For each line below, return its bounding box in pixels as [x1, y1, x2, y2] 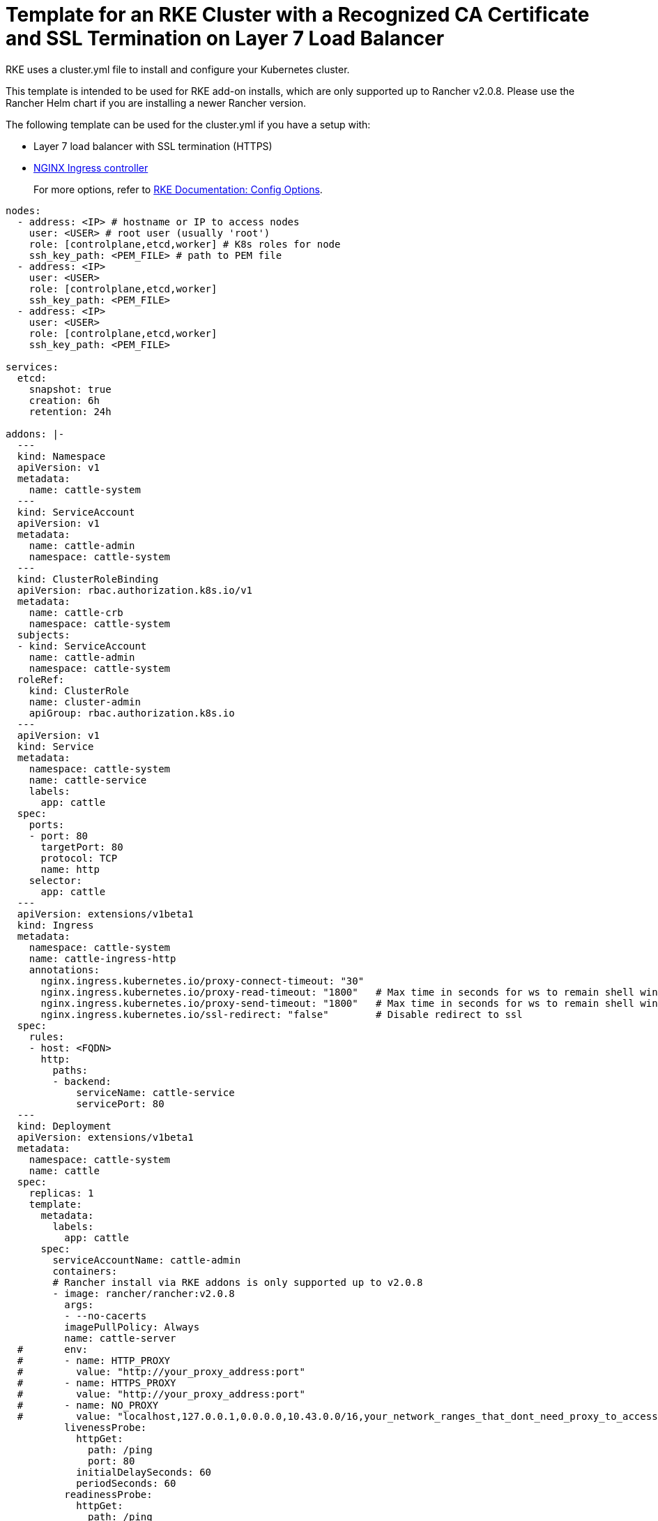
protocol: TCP [40, 852, 118, 864]
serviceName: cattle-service [76, 1086, 235, 1098]
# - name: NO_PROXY [17, 1399, 159, 1411]
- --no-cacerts [64, 1310, 147, 1321]
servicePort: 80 [76, 1097, 164, 1109]
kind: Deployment [17, 1120, 112, 1132]
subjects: [17, 629, 70, 640]
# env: [17, 1343, 89, 1355]
